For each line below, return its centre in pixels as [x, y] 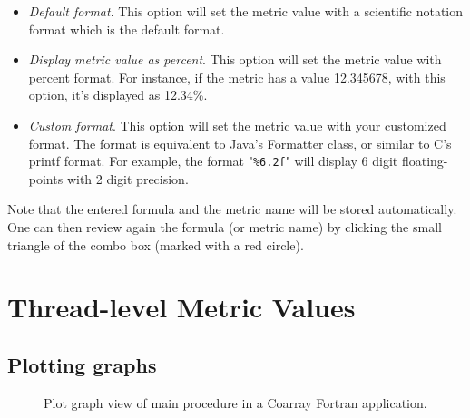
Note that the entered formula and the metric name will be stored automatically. [232, 209]
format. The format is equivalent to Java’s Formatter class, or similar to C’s [240, 143]
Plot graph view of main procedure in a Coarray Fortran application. [235, 402]
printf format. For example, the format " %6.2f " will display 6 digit [213, 161]
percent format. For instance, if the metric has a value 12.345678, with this [237, 77]
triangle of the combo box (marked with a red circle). [156, 244]
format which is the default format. [127, 29]
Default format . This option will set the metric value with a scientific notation [245, 11]
